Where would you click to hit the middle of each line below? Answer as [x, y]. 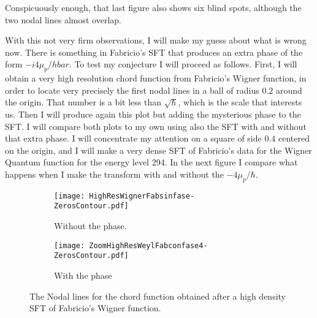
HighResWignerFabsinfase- [142, 196]
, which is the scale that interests [240, 102]
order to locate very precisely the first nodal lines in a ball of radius [132, 90]
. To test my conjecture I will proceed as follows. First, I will [183, 64]
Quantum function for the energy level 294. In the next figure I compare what [151, 162]
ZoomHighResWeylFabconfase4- [148, 245]
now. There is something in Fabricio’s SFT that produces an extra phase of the [154, 52]
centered [294, 138]
